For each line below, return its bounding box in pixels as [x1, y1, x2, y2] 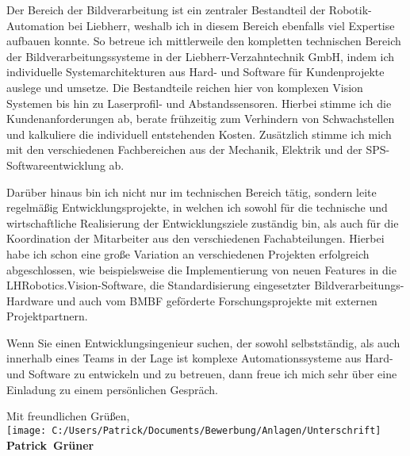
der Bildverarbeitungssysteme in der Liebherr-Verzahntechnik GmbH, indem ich [6, 48, 395, 64]
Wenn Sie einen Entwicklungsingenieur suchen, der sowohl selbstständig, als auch [6, 334, 400, 351]
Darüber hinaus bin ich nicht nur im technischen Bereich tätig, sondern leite [6, 183, 377, 200]
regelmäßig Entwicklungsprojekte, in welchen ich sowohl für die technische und [6, 199, 388, 216]
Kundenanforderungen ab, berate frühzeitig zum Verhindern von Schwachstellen [6, 110, 395, 127]
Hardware [6, 292, 54, 308]
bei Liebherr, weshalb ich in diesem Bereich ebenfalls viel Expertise [67, 17, 395, 33]
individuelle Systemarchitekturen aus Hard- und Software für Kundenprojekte [6, 63, 385, 80]
